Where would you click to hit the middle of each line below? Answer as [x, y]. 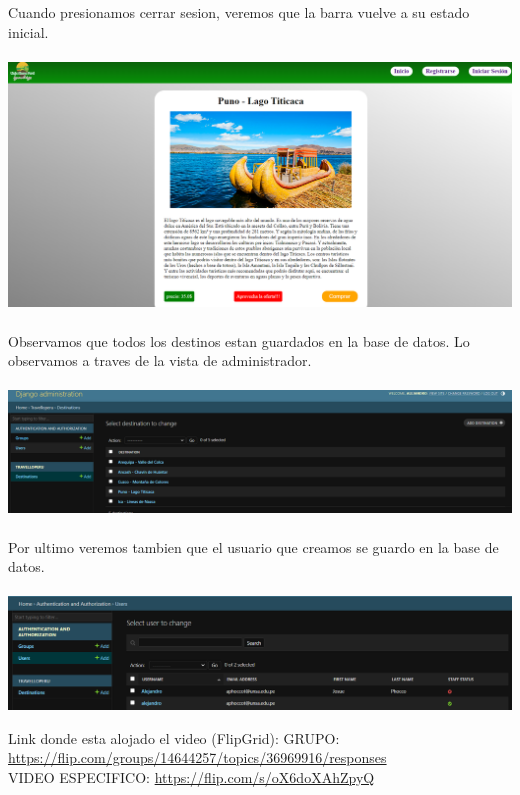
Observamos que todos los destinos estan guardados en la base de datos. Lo [239, 340]
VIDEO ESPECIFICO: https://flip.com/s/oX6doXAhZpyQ [191, 776]
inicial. [28, 31]
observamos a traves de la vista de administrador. [160, 360]
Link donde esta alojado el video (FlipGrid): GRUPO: [174, 737]
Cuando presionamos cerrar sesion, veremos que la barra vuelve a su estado [239, 12]
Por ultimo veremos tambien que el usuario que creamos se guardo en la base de [253, 546]
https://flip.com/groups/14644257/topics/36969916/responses [197, 757]
